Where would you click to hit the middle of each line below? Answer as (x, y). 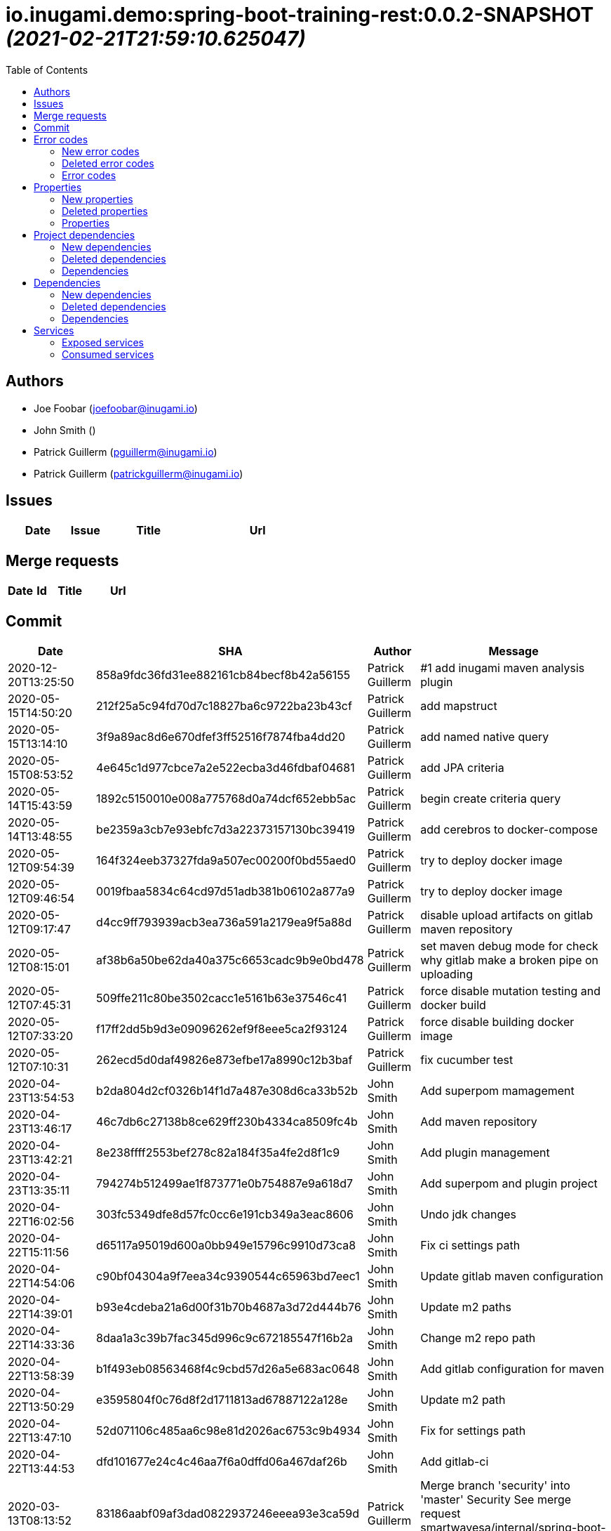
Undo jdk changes (469, 1215)
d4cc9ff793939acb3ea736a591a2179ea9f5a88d (224, 922)
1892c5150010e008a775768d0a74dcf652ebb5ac (226, 799)
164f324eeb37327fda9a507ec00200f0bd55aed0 (226, 861)
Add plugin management (485, 1153)
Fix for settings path (473, 1431)
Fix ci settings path (470, 1246)
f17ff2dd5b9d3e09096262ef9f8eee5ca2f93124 (222, 1029)
